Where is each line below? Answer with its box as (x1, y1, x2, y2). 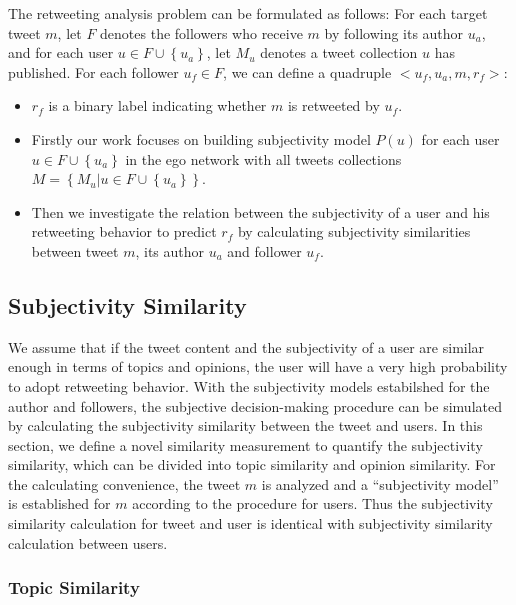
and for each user (8, 42, 114, 63)
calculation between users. (8, 532, 168, 553)
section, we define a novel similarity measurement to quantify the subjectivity (8, 434, 483, 455)
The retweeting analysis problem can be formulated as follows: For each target (8, 3, 488, 23)
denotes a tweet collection (260, 42, 418, 63)
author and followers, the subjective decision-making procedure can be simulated (8, 395, 502, 416)
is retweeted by (287, 95, 380, 116)
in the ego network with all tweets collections (125, 148, 402, 169)
